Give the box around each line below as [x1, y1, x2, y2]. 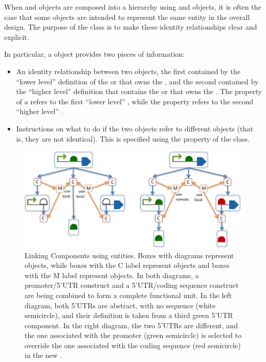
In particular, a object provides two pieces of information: [4, 49, 185, 59]
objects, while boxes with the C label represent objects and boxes [25, 260, 230, 270]
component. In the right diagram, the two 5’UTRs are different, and [25, 320, 238, 330]
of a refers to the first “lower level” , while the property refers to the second [16, 96, 254, 106]
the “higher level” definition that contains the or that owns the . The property [16, 86, 262, 97]
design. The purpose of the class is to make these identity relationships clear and [4, 21, 257, 32]
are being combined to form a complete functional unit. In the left [25, 289, 232, 300]
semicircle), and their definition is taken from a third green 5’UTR [25, 310, 233, 321]
